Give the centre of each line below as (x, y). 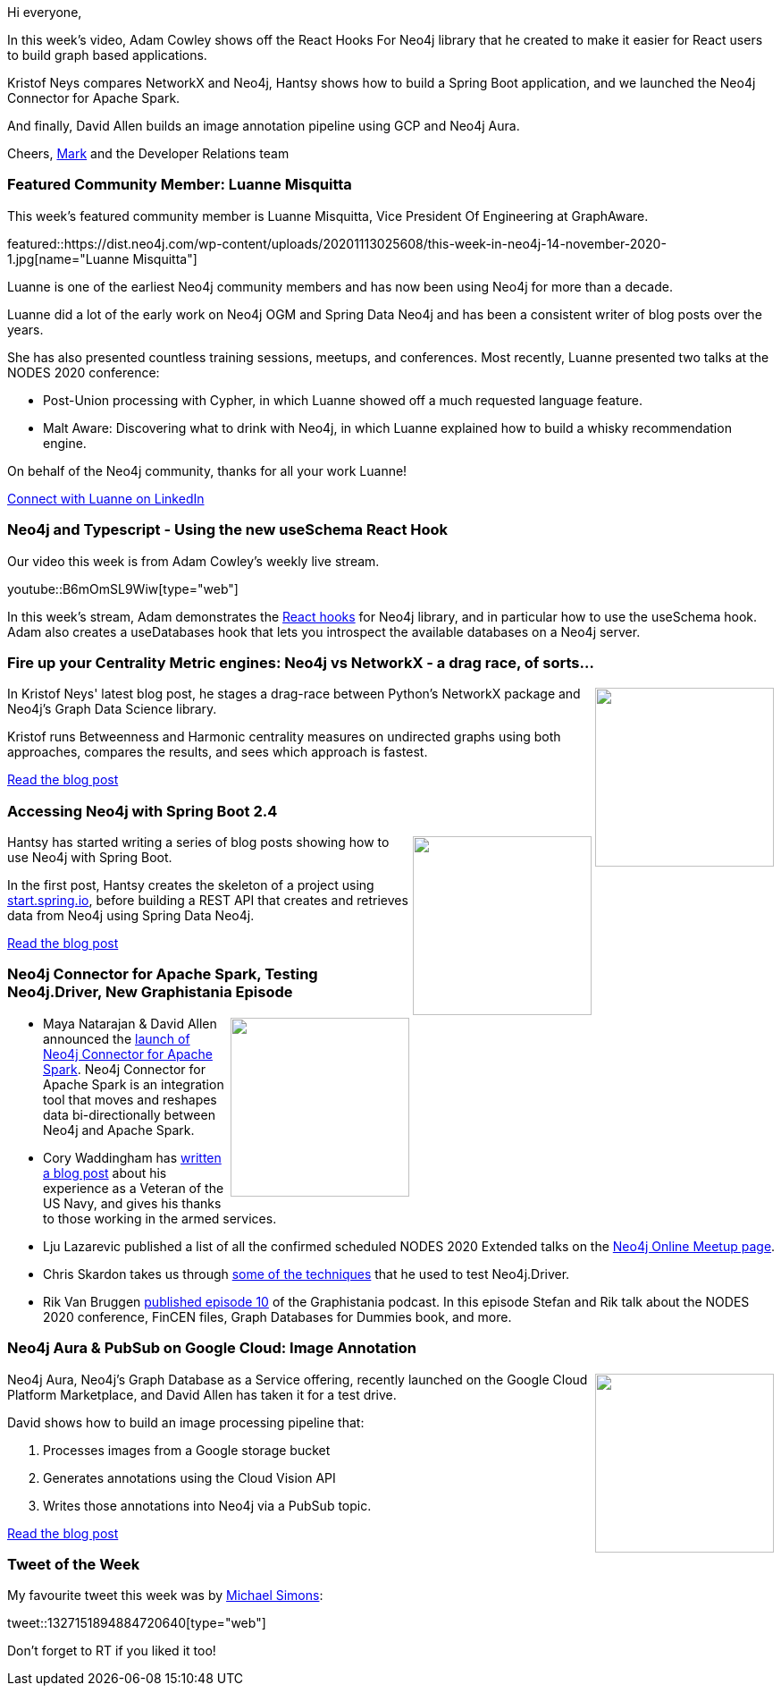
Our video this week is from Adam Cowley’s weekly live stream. (193, 561)
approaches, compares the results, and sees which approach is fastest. (218, 752)
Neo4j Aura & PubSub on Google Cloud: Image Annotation (212, 1348)
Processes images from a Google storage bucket (187, 1450)
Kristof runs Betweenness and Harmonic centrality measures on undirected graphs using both (284, 737)
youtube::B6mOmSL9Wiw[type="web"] (123, 588)
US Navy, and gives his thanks (132, 1203)
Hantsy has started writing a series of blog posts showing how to (198, 842)
